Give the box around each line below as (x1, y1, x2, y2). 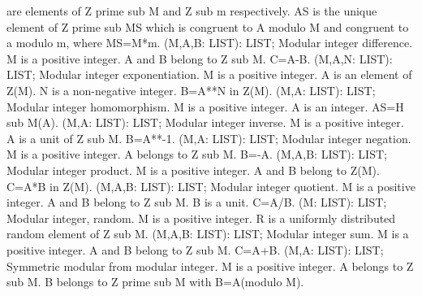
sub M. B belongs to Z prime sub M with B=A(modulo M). (6, 273, 304, 290)
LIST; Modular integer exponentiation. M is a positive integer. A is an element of (6, 66, 412, 83)
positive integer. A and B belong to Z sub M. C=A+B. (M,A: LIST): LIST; (6, 241, 384, 258)
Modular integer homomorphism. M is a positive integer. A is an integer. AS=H (6, 98, 404, 115)
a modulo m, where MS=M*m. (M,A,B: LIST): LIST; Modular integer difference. (6, 34, 413, 51)
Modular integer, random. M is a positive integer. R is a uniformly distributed (6, 209, 396, 226)
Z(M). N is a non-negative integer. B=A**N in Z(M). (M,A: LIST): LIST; (6, 81, 376, 98)
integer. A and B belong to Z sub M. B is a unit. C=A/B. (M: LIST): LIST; (6, 194, 387, 211)
